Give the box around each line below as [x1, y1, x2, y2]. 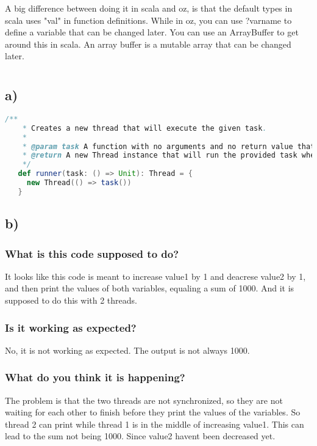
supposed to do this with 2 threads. [5, 294, 137, 307]
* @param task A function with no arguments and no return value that [22, 142, 315, 151]
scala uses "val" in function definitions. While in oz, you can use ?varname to [5, 13, 292, 26]
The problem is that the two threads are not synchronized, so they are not [5, 393, 283, 406]
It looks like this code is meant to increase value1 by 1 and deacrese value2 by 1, [5, 269, 306, 282]
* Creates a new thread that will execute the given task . [22, 123, 267, 133]
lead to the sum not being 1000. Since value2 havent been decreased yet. [5, 430, 276, 442]
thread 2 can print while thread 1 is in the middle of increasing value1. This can [5, 417, 304, 430]
